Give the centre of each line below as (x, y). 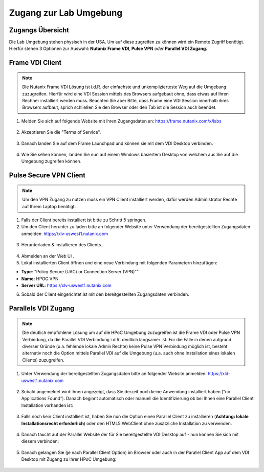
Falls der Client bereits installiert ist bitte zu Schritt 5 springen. (84, 220)
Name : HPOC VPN (40, 279)
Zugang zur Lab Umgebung (66, 13)
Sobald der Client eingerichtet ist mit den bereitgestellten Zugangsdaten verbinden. (105, 294)
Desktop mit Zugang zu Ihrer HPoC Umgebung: (69, 459)
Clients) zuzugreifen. (43, 360)
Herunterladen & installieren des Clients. (62, 245)
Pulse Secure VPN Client (47, 176)
